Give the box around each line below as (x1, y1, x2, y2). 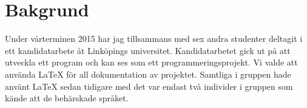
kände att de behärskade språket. (5, 92, 129, 104)
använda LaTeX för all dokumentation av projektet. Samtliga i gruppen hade (5, 67, 291, 80)
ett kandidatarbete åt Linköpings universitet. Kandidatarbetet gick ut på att (5, 44, 291, 56)
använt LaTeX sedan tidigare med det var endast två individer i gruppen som (5, 79, 293, 92)
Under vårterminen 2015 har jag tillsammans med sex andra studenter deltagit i (5, 32, 303, 45)
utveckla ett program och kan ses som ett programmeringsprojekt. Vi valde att (5, 56, 298, 69)
